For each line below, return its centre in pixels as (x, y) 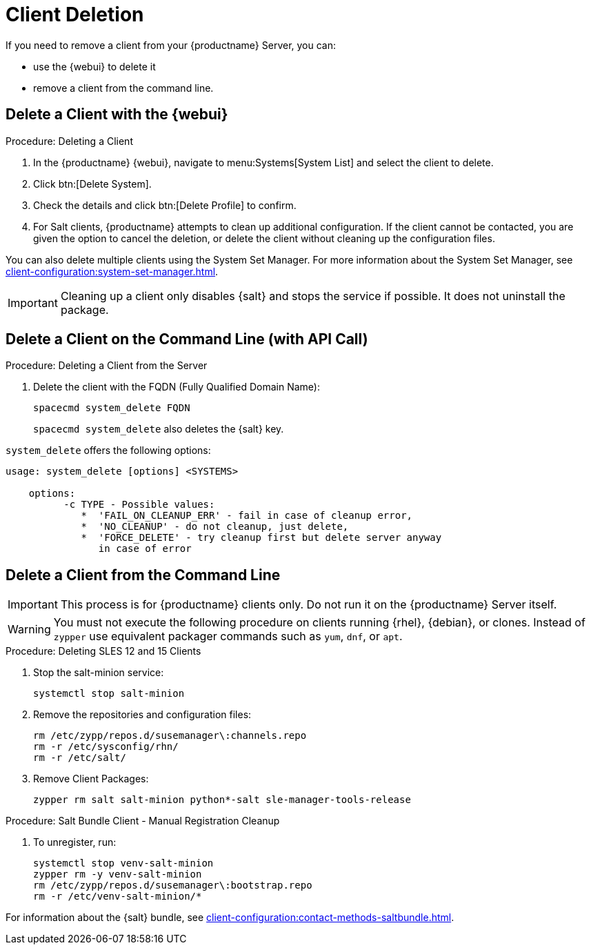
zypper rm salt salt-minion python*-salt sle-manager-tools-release (222, 800)
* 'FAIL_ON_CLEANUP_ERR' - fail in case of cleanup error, (247, 516)
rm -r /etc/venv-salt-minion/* (118, 897)
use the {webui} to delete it (94, 66)
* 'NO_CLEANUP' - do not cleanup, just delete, (215, 527)
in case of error (145, 549)
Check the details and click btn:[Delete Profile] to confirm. (165, 205)
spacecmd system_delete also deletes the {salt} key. (159, 429)
